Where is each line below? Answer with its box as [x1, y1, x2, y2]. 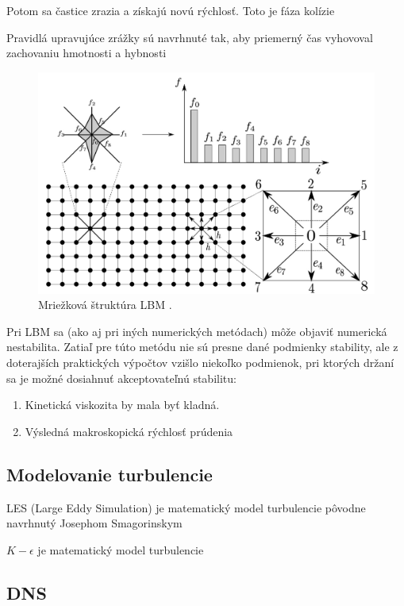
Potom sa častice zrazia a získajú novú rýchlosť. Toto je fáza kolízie [6, 2, 335, 18]
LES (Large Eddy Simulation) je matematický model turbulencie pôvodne [6, 499, 366, 515]
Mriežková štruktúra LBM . [38, 296, 172, 313]
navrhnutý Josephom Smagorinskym [6, 515, 183, 531]
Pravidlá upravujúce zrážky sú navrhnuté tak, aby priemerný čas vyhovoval [6, 29, 373, 45]
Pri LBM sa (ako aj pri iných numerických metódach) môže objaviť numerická [6, 322, 387, 339]
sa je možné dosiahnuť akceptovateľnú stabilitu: [6, 369, 237, 386]
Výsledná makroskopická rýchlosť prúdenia [25, 423, 233, 439]
